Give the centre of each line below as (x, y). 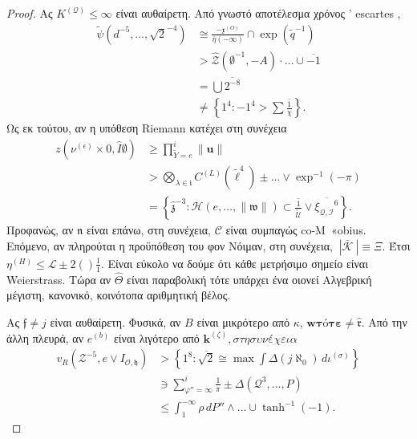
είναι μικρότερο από (243, 321)
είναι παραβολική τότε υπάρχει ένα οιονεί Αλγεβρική (249, 279)
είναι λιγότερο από (156, 337)
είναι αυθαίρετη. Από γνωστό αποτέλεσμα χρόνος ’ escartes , (258, 13)
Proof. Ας (30, 13)
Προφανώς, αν (40, 230)
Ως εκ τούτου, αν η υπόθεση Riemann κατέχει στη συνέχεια (147, 128)
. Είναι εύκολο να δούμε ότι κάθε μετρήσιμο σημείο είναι (234, 263)
